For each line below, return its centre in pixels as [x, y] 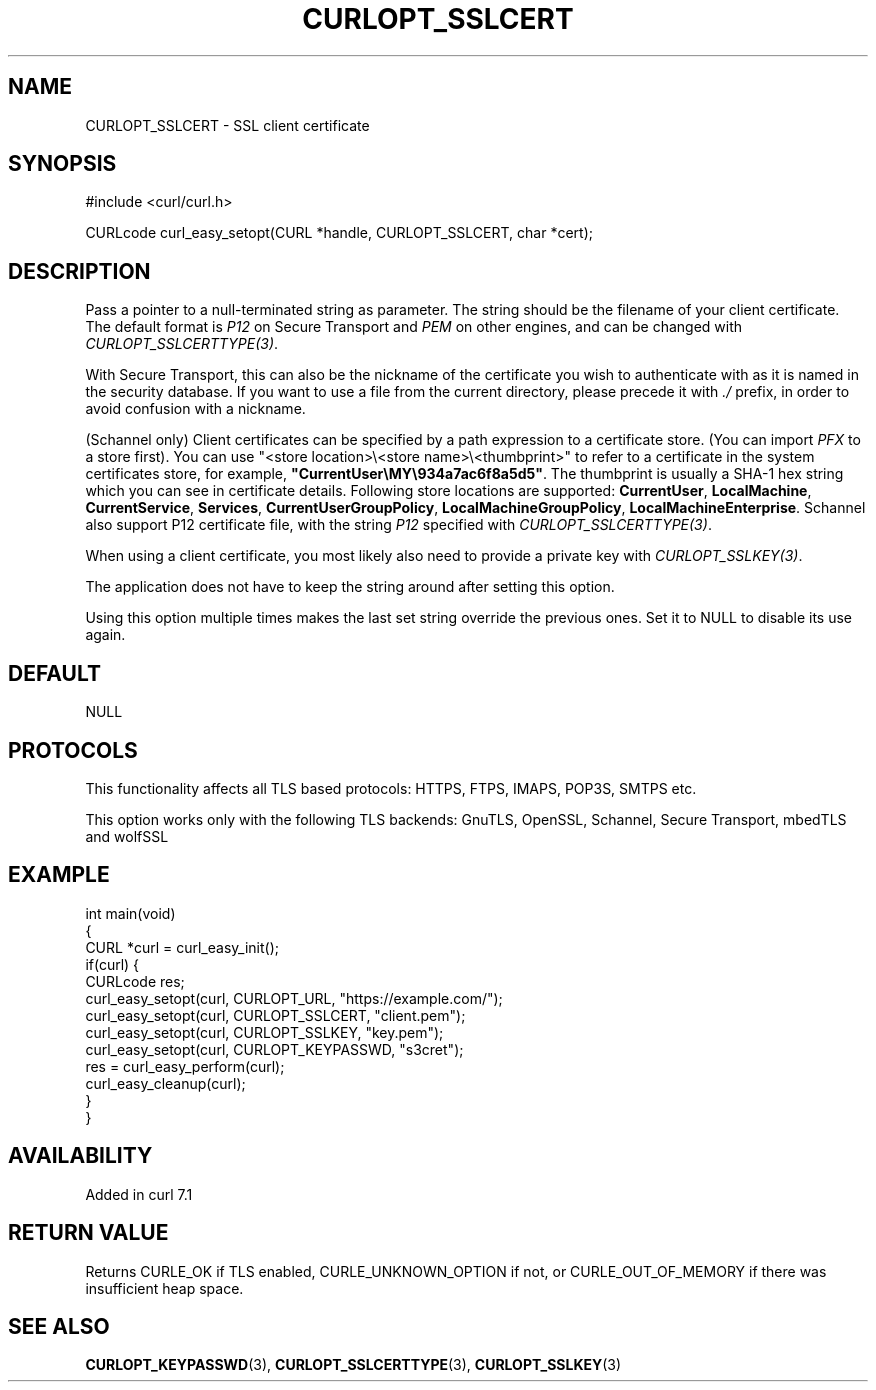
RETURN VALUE [88, 1233]
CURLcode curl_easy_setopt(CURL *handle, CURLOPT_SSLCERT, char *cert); [339, 233]
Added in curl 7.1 [139, 1194]
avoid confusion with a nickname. [195, 409]
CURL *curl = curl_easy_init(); [182, 947]
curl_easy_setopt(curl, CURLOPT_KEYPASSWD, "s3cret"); [274, 1049]
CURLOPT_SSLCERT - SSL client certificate [227, 125]
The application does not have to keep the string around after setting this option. [350, 587]
